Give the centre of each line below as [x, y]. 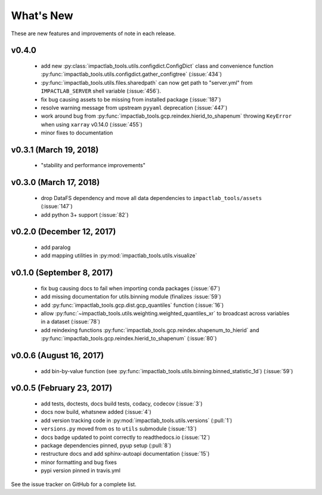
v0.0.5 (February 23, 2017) [62, 388]
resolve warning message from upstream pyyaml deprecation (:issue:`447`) [134, 107]
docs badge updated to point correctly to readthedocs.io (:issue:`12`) [126, 437]
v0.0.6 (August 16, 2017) [58, 356]
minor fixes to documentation [77, 133]
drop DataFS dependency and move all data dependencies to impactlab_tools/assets [151, 198]
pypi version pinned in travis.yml [80, 471]
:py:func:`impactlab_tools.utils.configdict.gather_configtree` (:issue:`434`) [131, 74]
